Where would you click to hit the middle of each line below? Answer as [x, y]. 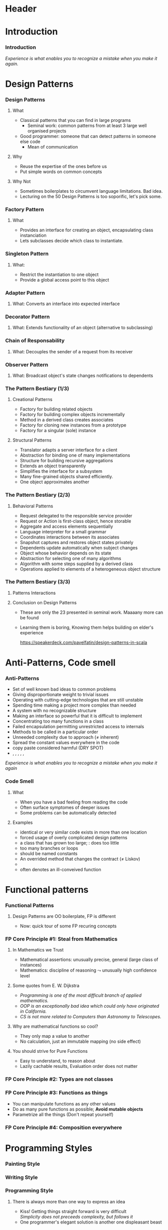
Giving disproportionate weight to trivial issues [60, 695]
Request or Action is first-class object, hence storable [75, 521]
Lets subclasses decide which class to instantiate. [72, 241]
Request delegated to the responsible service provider [76, 515]
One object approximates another [54, 482]
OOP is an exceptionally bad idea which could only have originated [90, 1006]
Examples [23, 822]
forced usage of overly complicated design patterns [74, 837]
